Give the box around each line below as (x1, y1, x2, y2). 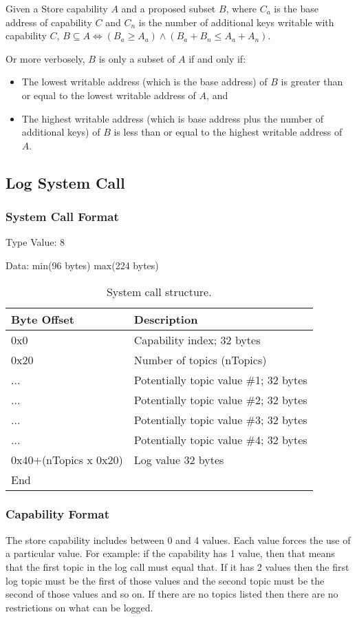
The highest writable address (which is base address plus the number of (21, 111, 324, 125)
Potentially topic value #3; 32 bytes (133, 411, 307, 428)
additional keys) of (21, 125, 100, 139)
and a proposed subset (121, 1, 216, 15)
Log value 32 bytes (133, 451, 224, 468)
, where (226, 1, 257, 15)
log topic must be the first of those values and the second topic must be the (6, 573, 325, 587)
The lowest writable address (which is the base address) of (21, 74, 268, 89)
